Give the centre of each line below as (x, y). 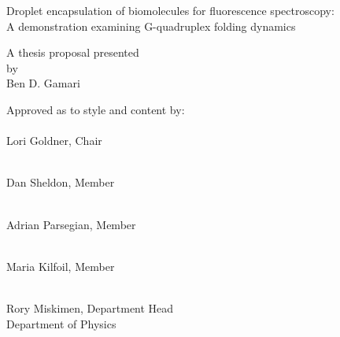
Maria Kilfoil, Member (61, 266)
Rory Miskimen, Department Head (90, 307)
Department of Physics (61, 323)
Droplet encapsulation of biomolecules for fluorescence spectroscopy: (170, 10)
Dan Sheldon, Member (61, 182)
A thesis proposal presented (73, 52)
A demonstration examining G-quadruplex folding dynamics (151, 26)
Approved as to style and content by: (96, 109)
